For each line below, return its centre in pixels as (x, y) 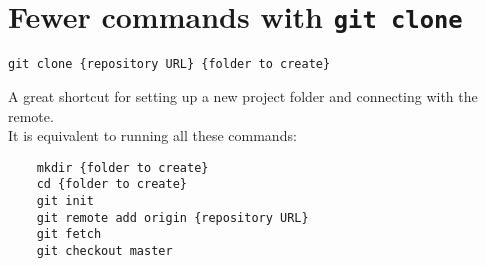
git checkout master (104, 250)
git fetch (69, 234)
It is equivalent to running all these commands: (152, 135)
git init (65, 201)
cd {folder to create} (111, 184)
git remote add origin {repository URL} (172, 217)
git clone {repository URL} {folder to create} (169, 64)
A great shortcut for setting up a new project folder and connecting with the (243, 95)
